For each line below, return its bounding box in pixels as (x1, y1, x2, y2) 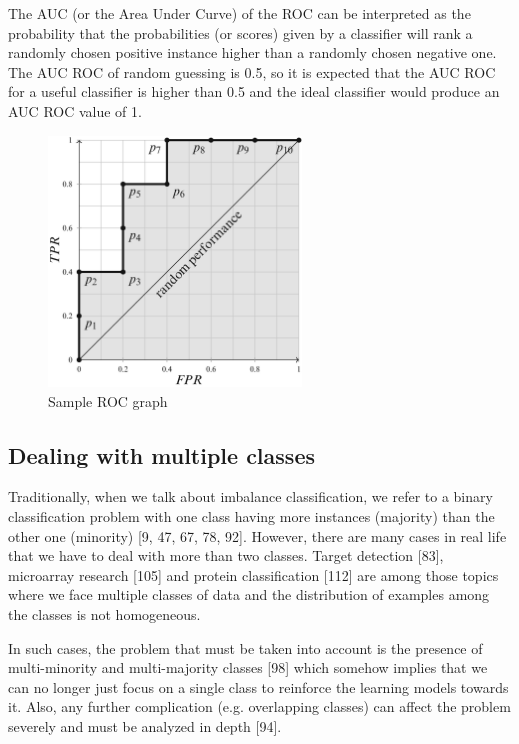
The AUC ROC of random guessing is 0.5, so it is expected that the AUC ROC (8, 61, 496, 82)
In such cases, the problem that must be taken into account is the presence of (8, 637, 483, 658)
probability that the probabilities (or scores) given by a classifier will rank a (8, 22, 473, 43)
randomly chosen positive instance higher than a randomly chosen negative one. (8, 42, 497, 63)
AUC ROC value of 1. (8, 100, 142, 121)
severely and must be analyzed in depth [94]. (8, 715, 282, 736)
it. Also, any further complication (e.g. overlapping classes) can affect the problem (8, 696, 511, 717)
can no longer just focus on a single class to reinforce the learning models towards (8, 676, 509, 697)
